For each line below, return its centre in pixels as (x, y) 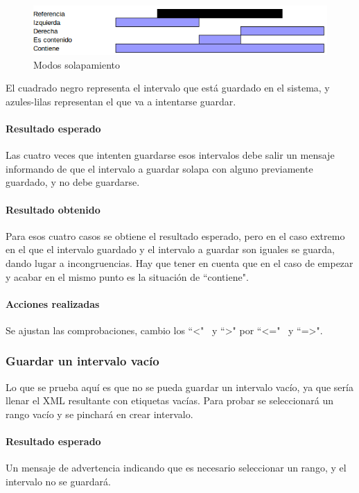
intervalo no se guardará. (58, 481)
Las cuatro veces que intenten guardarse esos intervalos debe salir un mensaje (170, 155)
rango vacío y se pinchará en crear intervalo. (99, 414)
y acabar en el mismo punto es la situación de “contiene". (127, 276)
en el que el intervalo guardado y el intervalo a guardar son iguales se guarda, (170, 249)
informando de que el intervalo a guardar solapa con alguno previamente (159, 168)
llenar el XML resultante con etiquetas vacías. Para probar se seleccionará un (170, 400)
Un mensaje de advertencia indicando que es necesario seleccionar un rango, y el (176, 468)
